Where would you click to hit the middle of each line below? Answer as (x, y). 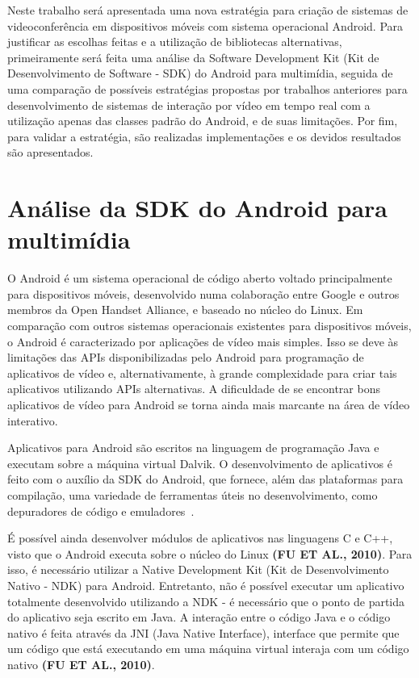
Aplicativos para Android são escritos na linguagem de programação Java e (193, 448)
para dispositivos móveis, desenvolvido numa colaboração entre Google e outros (203, 293)
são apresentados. (50, 152)
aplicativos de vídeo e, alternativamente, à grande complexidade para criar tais (202, 372)
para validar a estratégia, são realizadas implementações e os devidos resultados (204, 136)
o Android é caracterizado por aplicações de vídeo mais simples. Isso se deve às (203, 341)
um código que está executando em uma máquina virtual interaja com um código (208, 649)
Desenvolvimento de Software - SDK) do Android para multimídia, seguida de (200, 73)
